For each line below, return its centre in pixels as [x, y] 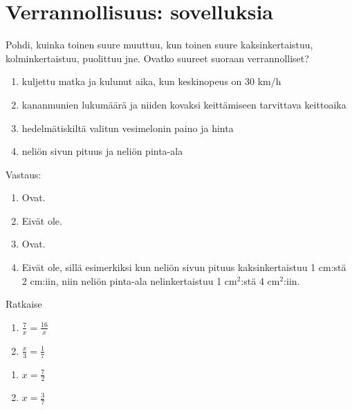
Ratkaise [24, 304]
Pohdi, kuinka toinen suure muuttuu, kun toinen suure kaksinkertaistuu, [159, 45]
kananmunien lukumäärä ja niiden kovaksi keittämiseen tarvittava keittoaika [184, 104]
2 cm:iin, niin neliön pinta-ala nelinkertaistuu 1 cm [129, 280]
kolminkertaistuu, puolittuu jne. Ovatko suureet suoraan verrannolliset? [157, 58]
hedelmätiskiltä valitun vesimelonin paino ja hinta [128, 128]
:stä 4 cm [260, 280]
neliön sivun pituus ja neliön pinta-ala [102, 151]
